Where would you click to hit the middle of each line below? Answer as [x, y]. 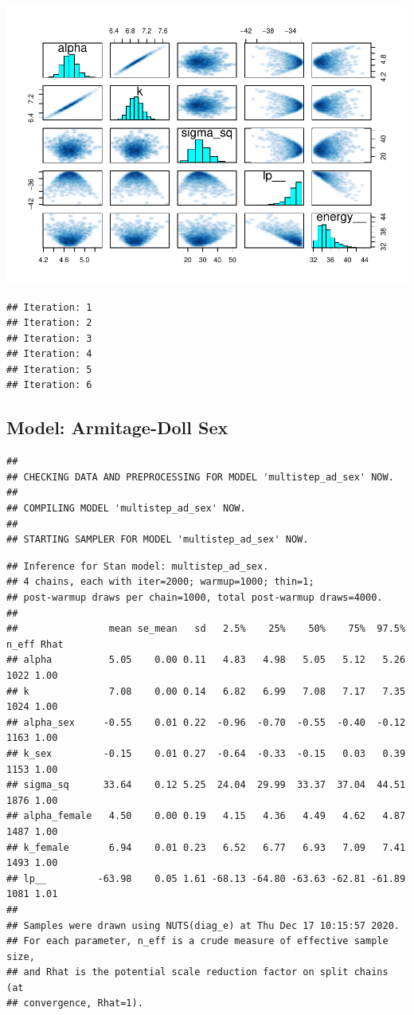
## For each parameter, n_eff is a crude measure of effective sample [197, 941]
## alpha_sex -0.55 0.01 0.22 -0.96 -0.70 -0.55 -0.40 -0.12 [206, 722]
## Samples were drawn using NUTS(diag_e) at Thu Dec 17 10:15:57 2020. [203, 925]
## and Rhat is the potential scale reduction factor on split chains [197, 972]
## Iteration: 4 [49, 354]
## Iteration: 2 [49, 323]
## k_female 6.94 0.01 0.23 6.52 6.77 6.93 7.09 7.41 [206, 847]
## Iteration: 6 [49, 385]
